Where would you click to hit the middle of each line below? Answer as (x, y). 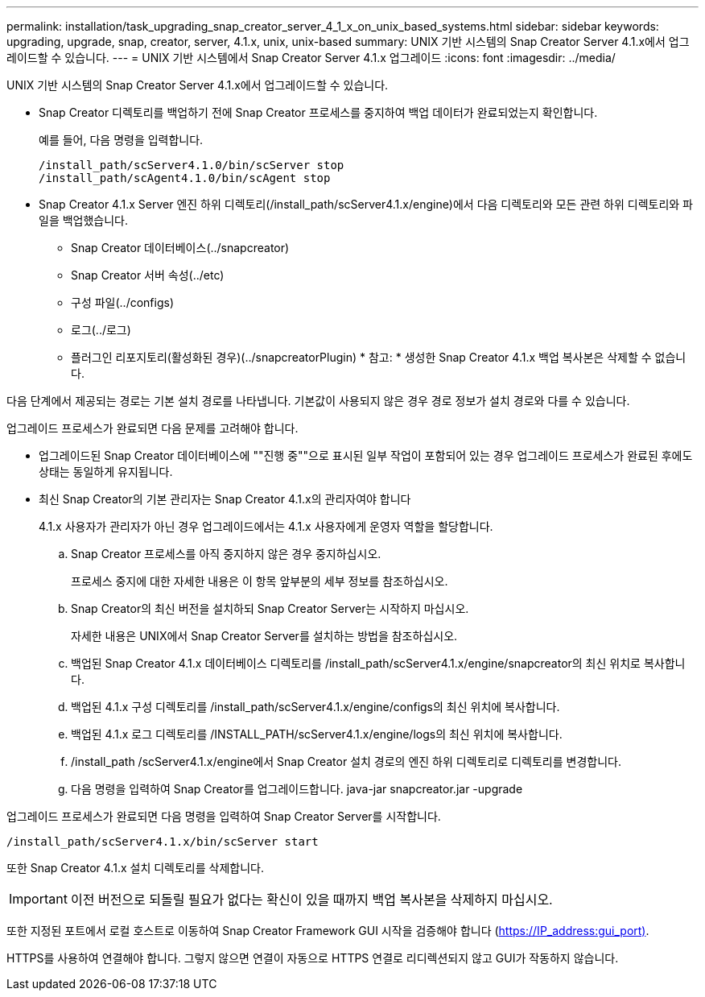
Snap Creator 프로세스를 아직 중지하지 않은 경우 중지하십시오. (226, 554)
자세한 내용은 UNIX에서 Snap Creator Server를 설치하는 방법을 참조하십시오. (264, 636)
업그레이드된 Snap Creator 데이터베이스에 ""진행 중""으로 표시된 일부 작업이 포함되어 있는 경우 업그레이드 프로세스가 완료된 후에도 (366, 455)
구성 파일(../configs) (122, 302)
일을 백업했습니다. (84, 220)
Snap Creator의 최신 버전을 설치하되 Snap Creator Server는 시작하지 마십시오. (270, 608)
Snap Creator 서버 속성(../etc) (148, 275)
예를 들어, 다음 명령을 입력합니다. (121, 140)
